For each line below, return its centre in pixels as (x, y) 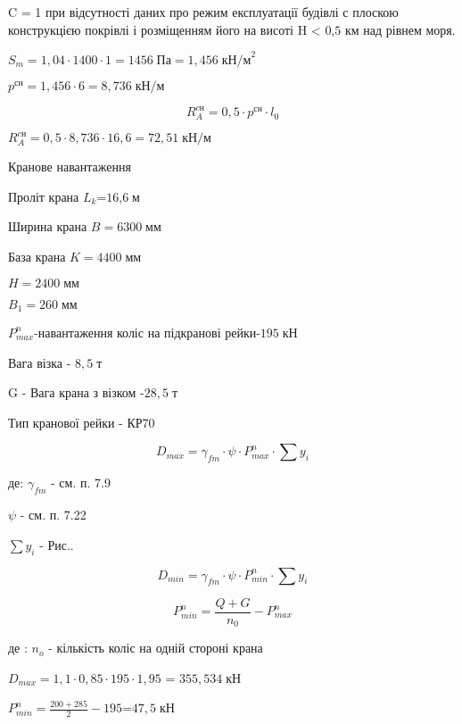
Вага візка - (40, 362)
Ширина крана (48, 226)
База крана (37, 256)
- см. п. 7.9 (81, 483)
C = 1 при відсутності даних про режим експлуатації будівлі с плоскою (203, 12)
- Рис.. (57, 544)
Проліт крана (44, 196)
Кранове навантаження (70, 166)
